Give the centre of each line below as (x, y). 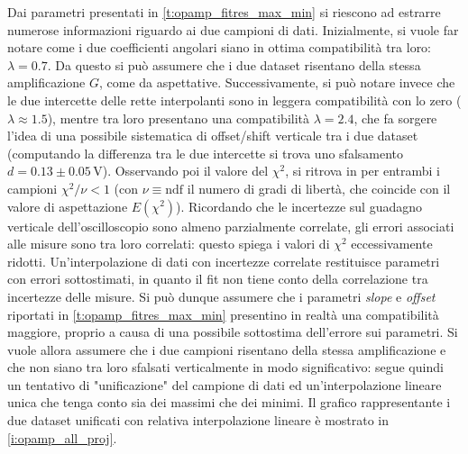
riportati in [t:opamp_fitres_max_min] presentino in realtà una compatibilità (223, 314)
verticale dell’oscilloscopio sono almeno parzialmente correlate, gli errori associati (231, 226)
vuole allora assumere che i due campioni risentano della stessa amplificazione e (227, 349)
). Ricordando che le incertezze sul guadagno (299, 206)
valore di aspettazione (68, 206)
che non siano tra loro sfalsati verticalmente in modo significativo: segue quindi (225, 367)
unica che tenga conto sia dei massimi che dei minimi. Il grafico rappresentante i (229, 402)
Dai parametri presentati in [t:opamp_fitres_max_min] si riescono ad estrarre (224, 12)
